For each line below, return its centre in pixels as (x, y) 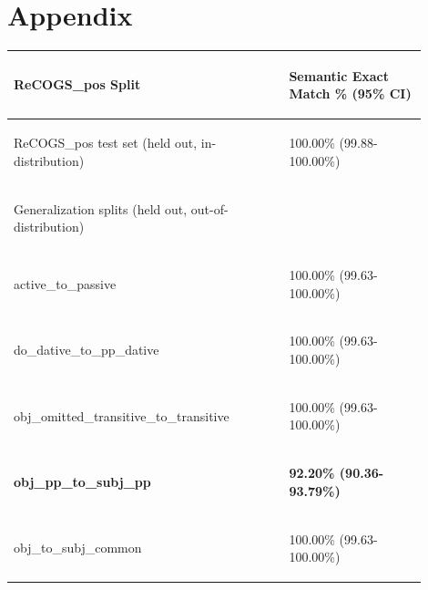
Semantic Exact (339, 75)
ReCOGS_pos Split (77, 84)
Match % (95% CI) (350, 93)
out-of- (209, 208)
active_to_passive (65, 283)
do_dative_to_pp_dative (87, 350)
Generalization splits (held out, (101, 208)
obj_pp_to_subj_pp (82, 482)
